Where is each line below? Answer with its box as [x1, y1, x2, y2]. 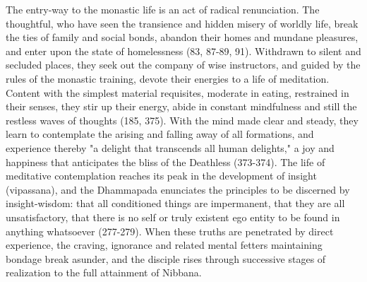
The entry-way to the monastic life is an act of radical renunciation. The [6, 2, 320, 16]
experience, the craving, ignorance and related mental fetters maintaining [6, 237, 323, 252]
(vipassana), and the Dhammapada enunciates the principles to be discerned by [6, 182, 350, 196]
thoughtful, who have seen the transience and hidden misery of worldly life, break [6, 16, 359, 30]
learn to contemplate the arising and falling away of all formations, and [6, 127, 314, 141]
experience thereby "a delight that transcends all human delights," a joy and [6, 140, 335, 155]
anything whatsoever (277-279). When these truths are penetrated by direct [6, 223, 334, 238]
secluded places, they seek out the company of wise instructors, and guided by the [6, 57, 361, 72]
